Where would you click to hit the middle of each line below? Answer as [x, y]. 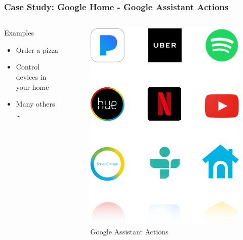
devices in [31, 77]
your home [32, 87]
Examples [19, 33]
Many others [35, 104]
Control [28, 67]
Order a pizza [37, 49]
